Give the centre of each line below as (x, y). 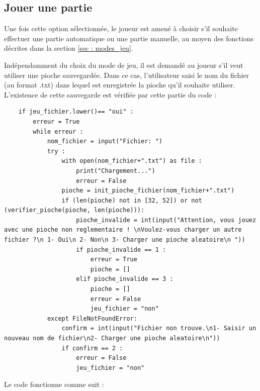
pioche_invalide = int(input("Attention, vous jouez (166, 220)
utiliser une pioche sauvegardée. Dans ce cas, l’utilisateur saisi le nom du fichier (126, 75)
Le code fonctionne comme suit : (54, 384)
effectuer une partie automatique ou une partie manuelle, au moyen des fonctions (129, 38)
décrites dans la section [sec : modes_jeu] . (69, 48)
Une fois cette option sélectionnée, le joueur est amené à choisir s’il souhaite (121, 28)
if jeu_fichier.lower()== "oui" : (76, 112)
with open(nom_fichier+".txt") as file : (132, 161)
